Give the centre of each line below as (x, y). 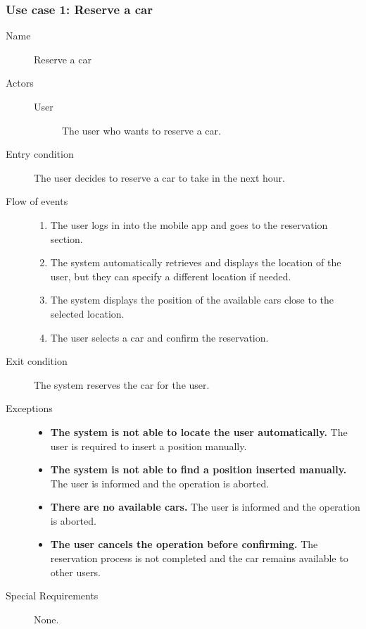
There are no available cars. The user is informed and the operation (205, 507)
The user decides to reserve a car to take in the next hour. (159, 177)
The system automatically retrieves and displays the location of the (196, 262)
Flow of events (37, 201)
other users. (75, 572)
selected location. (87, 313)
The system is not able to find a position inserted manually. (198, 469)
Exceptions (29, 408)
